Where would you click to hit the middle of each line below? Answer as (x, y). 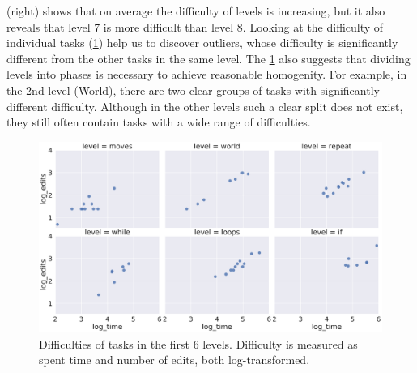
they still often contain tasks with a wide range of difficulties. (159, 122)
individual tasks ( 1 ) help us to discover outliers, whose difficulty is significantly (202, 43)
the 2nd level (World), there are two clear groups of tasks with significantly (193, 90)
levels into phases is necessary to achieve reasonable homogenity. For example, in (207, 74)
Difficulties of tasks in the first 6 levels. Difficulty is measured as (198, 343)
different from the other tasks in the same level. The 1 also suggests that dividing (208, 58)
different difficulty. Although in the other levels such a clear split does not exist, (205, 106)
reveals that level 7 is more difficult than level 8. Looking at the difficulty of (195, 26)
